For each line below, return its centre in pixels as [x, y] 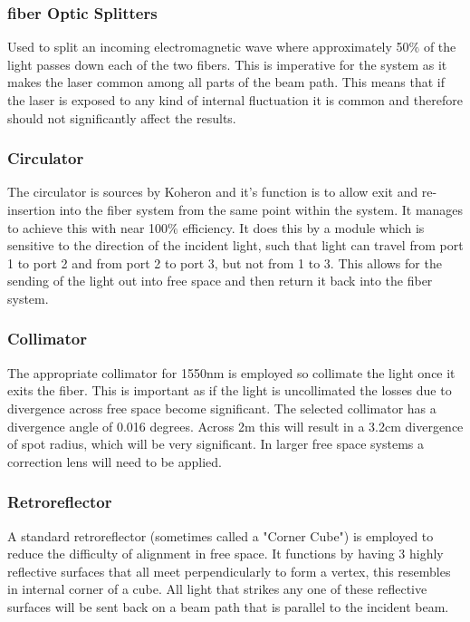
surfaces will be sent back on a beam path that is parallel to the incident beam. [228, 606]
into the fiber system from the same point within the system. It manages [261, 209]
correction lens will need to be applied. [115, 461]
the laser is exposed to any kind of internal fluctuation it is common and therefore [235, 100]
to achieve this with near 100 [88, 227]
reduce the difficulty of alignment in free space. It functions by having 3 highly [225, 554]
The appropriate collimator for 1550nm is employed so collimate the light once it [231, 372]
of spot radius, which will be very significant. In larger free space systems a [216, 444]
